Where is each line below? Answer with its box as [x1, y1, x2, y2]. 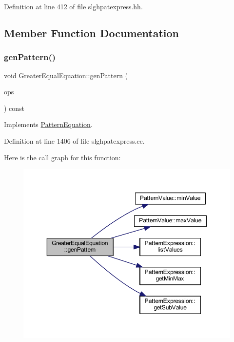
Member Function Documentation [4, 25, 179, 40]
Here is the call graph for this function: [4, 152, 121, 162]
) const [4, 103, 25, 113]
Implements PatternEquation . [4, 119, 93, 129]
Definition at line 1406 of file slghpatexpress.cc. [4, 135, 145, 146]
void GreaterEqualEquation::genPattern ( [4, 70, 128, 80]
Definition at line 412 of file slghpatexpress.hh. [4, 1, 143, 11]
